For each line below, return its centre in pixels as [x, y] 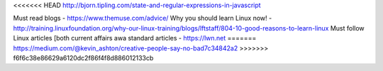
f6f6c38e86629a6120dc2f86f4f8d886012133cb [83, 58]
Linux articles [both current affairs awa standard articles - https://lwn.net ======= [135, 38]
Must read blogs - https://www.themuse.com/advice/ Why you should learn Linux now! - [143, 18]
